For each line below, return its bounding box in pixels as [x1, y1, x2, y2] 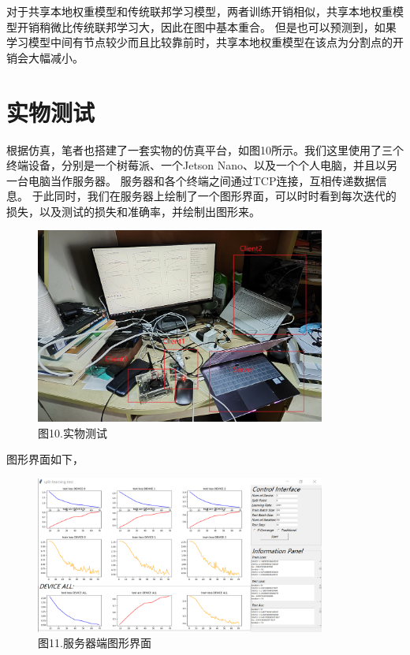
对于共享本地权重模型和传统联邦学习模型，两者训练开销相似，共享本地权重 [6, 3, 393, 19]
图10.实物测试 [38, 424, 107, 441]
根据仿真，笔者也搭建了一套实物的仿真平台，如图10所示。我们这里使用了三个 [6, 141, 404, 158]
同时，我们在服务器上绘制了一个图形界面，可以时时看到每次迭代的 [54, 188, 397, 204]
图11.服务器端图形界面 [38, 635, 151, 651]
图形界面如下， [6, 451, 84, 467]
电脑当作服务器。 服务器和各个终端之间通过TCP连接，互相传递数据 [28, 172, 376, 188]
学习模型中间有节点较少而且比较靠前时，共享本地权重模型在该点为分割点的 [6, 34, 393, 50]
